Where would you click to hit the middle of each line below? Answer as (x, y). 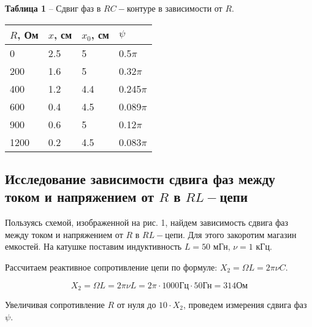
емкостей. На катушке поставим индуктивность (93, 246)
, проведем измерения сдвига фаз (245, 305)
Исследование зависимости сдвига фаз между (140, 178)
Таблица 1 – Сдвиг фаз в (53, 8)
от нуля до (136, 305)
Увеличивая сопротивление (55, 305)
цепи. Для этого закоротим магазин (231, 234)
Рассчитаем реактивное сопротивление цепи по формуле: (111, 267)
